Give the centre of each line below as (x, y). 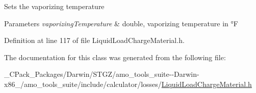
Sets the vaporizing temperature (54, 6)
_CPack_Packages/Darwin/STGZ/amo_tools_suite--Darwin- (102, 74)
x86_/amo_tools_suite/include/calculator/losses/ (83, 84)
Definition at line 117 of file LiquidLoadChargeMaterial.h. (94, 40)
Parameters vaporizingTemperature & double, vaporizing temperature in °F (121, 23)
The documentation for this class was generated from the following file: (115, 57)
